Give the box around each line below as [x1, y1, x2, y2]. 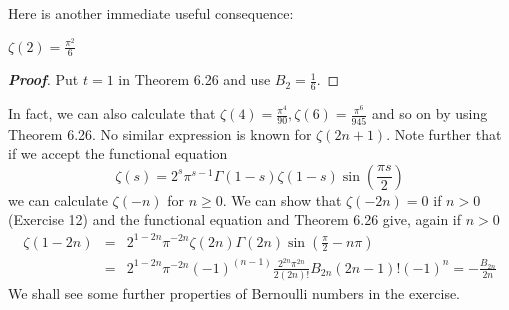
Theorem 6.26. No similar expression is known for [8, 123, 312, 144]
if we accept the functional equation [8, 143, 228, 164]
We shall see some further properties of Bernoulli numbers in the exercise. [8, 283, 461, 304]
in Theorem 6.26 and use [118, 69, 271, 90]
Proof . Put [8, 69, 79, 90]
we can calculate [8, 189, 108, 210]
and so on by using [371, 103, 488, 124]
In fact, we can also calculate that [8, 103, 216, 124]
